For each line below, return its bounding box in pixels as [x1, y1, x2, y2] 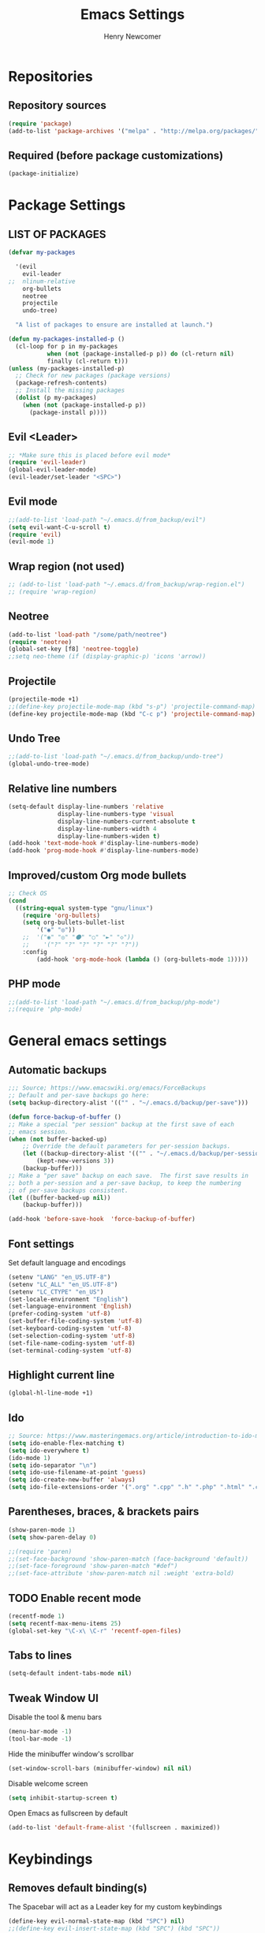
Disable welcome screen [8, 1778, 88, 1788]
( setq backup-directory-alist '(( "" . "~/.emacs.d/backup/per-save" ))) [8, 1099, 248, 1107]
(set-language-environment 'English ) [8, 1302, 132, 1310]
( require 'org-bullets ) [22, 911, 101, 919]
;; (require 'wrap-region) [8, 588, 97, 596]
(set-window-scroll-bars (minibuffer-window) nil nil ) [8, 1764, 192, 1772]
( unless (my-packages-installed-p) [8, 364, 125, 372]
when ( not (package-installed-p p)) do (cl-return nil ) [47, 349, 235, 358]
